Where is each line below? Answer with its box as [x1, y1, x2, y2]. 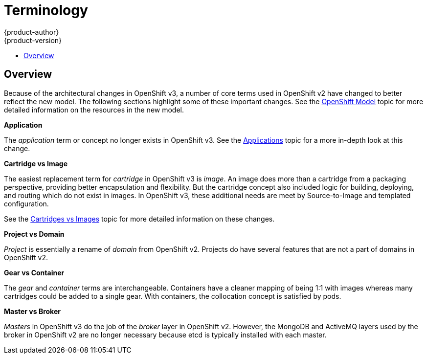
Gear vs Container [4, 268, 65, 277]
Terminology [4, 2, 88, 19]
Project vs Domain [4, 229, 65, 238]
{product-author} [4, 27, 59, 36]
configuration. [4, 199, 49, 208]
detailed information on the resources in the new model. [4, 105, 184, 114]
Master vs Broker [4, 307, 61, 315]
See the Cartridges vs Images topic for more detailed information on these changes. [4, 214, 275, 223]
